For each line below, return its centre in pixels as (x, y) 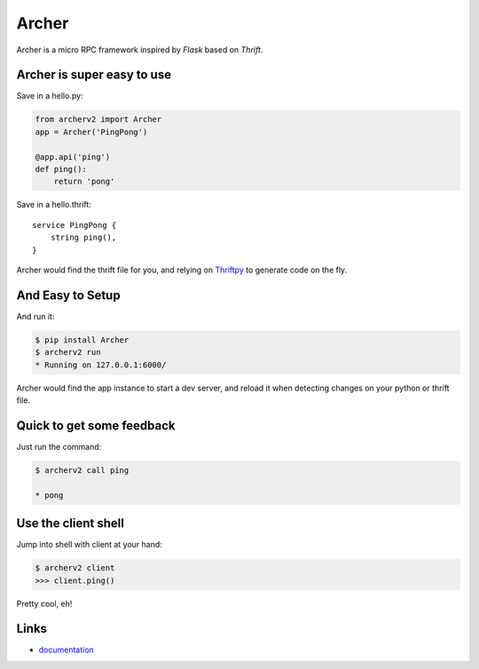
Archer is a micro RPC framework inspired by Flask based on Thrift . (140, 50)
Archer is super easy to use (94, 75)
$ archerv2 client (75, 568)
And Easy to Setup (68, 295)
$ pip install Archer (82, 340)
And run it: (35, 316)
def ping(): (61, 169)
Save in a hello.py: (50, 96)
